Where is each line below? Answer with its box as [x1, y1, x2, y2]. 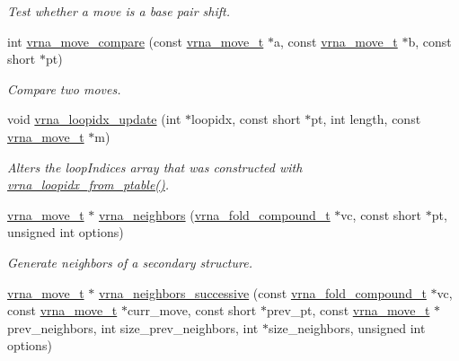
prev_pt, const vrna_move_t [266, 301, 430, 320]
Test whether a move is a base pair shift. [7, 2, 230, 20]
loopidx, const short [191, 110, 301, 128]
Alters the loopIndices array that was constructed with [7, 157, 303, 176]
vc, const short [340, 205, 421, 224]
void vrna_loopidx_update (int [7, 110, 181, 128]
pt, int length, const [311, 110, 421, 128]
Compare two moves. [7, 79, 121, 98]
